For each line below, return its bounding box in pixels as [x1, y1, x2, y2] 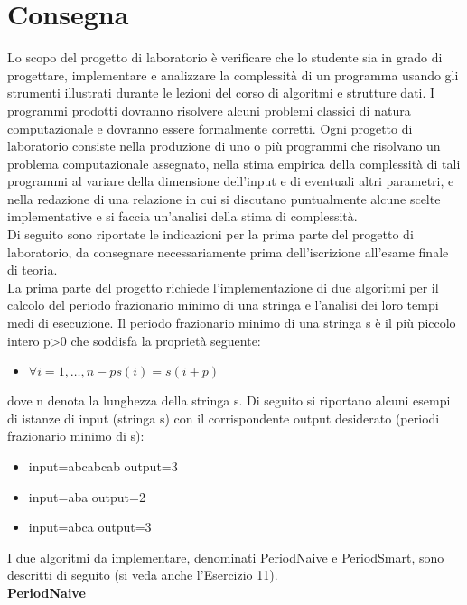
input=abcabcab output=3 [28, 457, 178, 475]
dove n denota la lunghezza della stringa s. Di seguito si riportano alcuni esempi [7, 391, 451, 410]
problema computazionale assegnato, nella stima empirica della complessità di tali [7, 154, 461, 172]
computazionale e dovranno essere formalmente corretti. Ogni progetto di [7, 118, 413, 137]
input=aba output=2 [28, 487, 145, 506]
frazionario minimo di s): [7, 426, 145, 445]
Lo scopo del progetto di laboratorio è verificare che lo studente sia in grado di [7, 48, 443, 67]
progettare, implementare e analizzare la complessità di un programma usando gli [7, 65, 459, 84]
